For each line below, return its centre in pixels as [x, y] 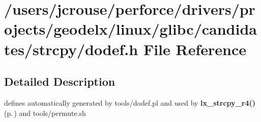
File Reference [195, 49]
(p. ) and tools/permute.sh [45, 113]
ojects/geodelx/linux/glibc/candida [130, 29]
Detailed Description [60, 81]
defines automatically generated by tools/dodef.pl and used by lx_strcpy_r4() [130, 102]
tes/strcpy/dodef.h [71, 49]
